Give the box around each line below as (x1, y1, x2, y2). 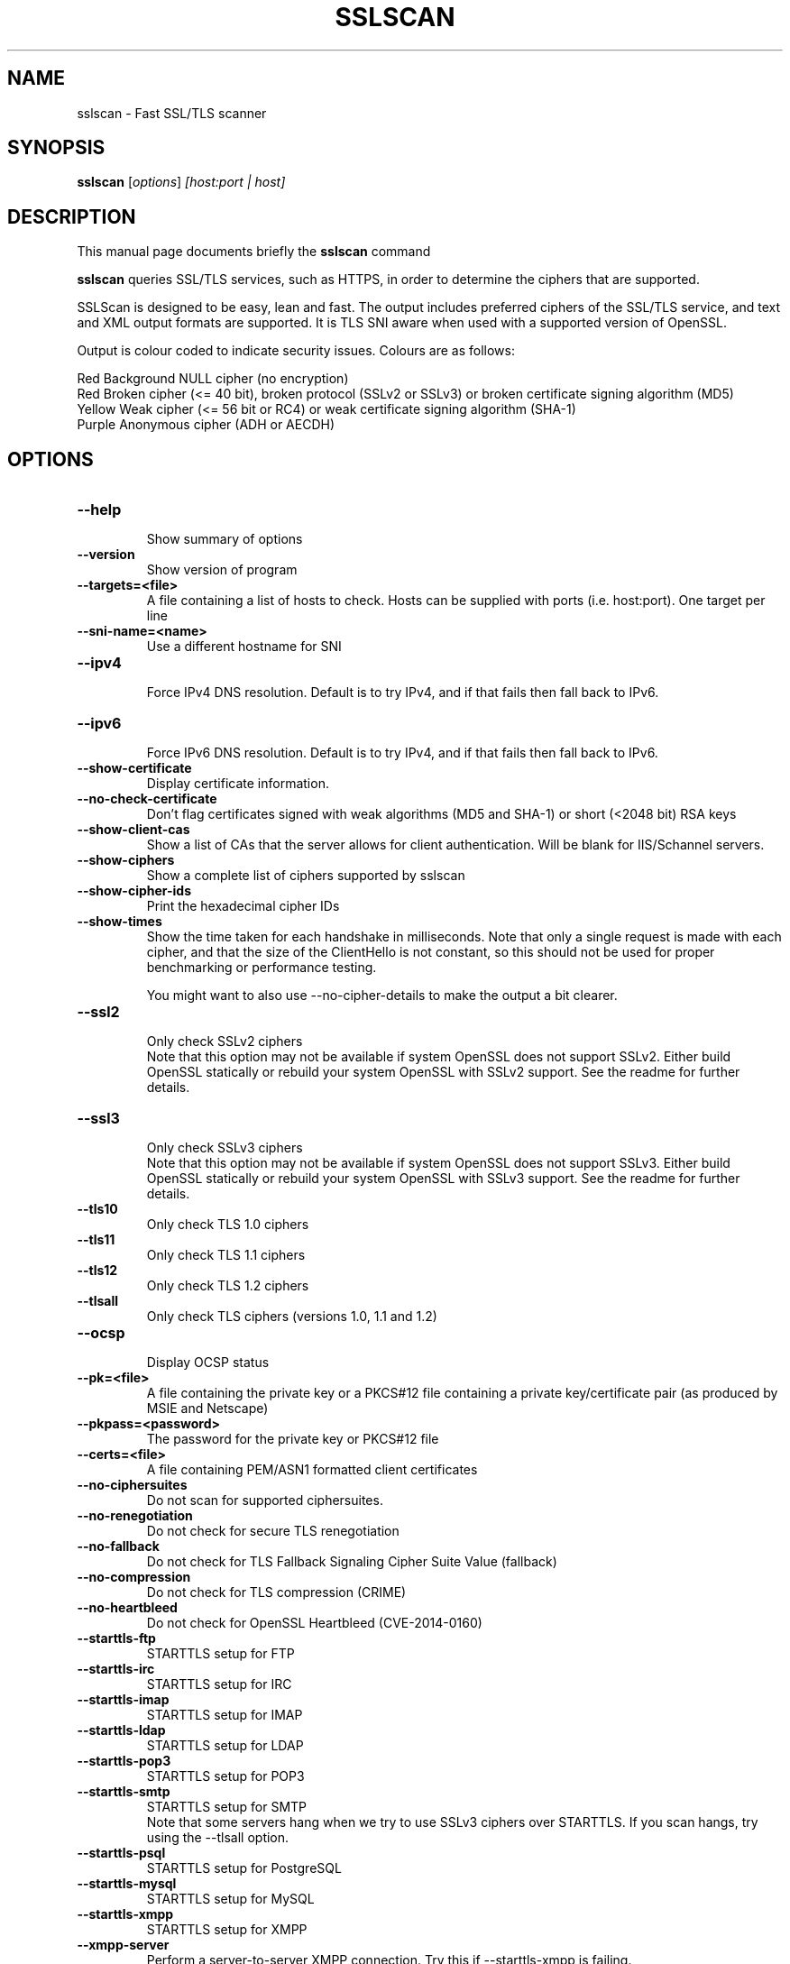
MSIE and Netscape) (146, 1400, 269, 1417)
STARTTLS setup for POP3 (146, 1768, 305, 1785)
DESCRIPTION (7, 205, 136, 228)
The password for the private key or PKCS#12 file (146, 1431, 439, 1447)
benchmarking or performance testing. (146, 959, 377, 976)
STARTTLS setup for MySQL (146, 1891, 315, 1907)
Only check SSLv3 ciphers (146, 1140, 303, 1156)
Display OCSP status (146, 1354, 270, 1371)
